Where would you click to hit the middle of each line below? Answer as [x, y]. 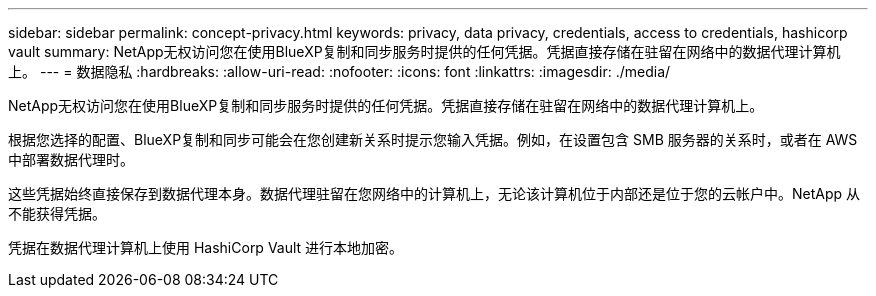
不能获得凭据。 [57, 213]
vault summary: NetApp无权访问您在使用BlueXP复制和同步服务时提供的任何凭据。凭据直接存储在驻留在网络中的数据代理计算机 [424, 51]
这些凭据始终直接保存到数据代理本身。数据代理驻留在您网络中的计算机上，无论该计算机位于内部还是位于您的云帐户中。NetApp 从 [434, 193]
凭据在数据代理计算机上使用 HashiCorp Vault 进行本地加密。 [206, 247]
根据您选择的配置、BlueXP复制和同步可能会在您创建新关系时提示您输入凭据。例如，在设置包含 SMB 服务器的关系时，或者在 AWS [433, 139]
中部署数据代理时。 [71, 159]
